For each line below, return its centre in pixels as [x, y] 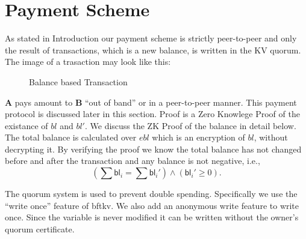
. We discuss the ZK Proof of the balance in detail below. [190, 125]
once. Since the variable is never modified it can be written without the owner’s [152, 217]
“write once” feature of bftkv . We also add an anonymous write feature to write [152, 205]
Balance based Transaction [78, 81]
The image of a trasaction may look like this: [88, 62]
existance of [27, 125]
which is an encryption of [198, 137]
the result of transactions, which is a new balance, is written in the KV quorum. [153, 50]
